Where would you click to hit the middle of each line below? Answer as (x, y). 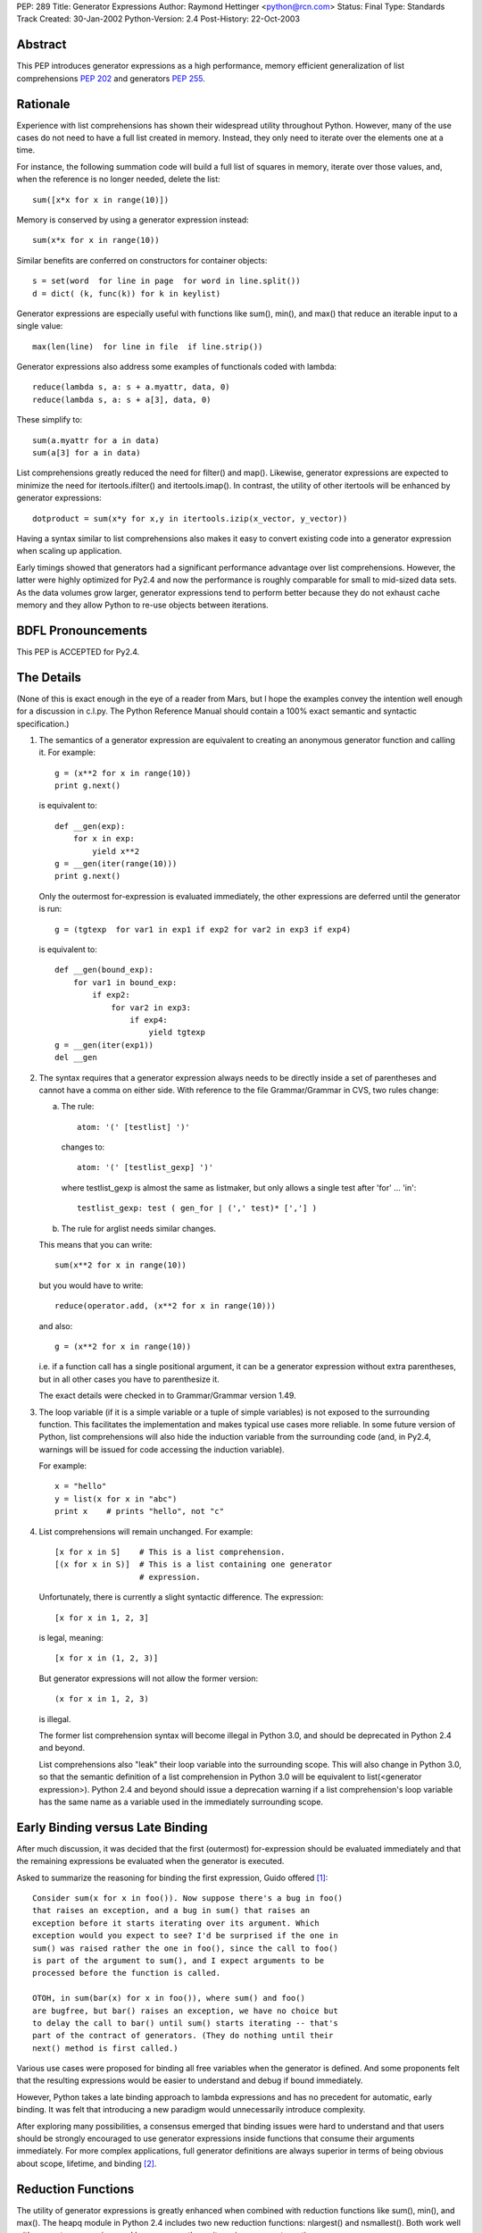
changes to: (83, 1147)
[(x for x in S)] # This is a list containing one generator (194, 1564)
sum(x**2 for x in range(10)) (121, 1265)
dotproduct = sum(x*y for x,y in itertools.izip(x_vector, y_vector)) (190, 519)
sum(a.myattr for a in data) (96, 440)
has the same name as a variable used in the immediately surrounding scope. (181, 1802)
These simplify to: (50, 420)
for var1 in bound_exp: (125, 982)
